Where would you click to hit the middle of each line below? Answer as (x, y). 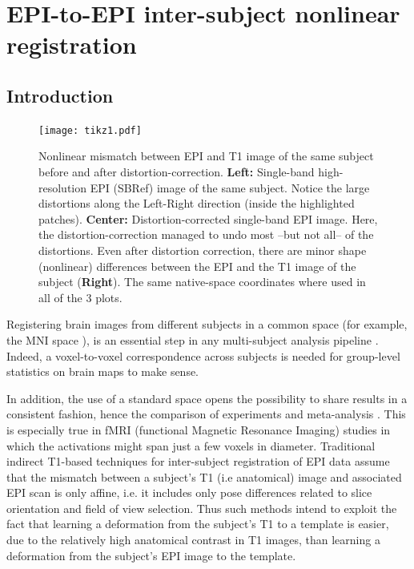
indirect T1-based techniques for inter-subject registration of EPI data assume (198, 461)
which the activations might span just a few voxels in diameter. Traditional (191, 445)
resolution (63, 187)
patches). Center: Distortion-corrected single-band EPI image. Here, (208, 218)
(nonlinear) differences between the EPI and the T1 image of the (197, 266)
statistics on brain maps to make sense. (103, 371)
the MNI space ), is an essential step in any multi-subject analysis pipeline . (193, 339)
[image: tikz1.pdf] (90, 130)
